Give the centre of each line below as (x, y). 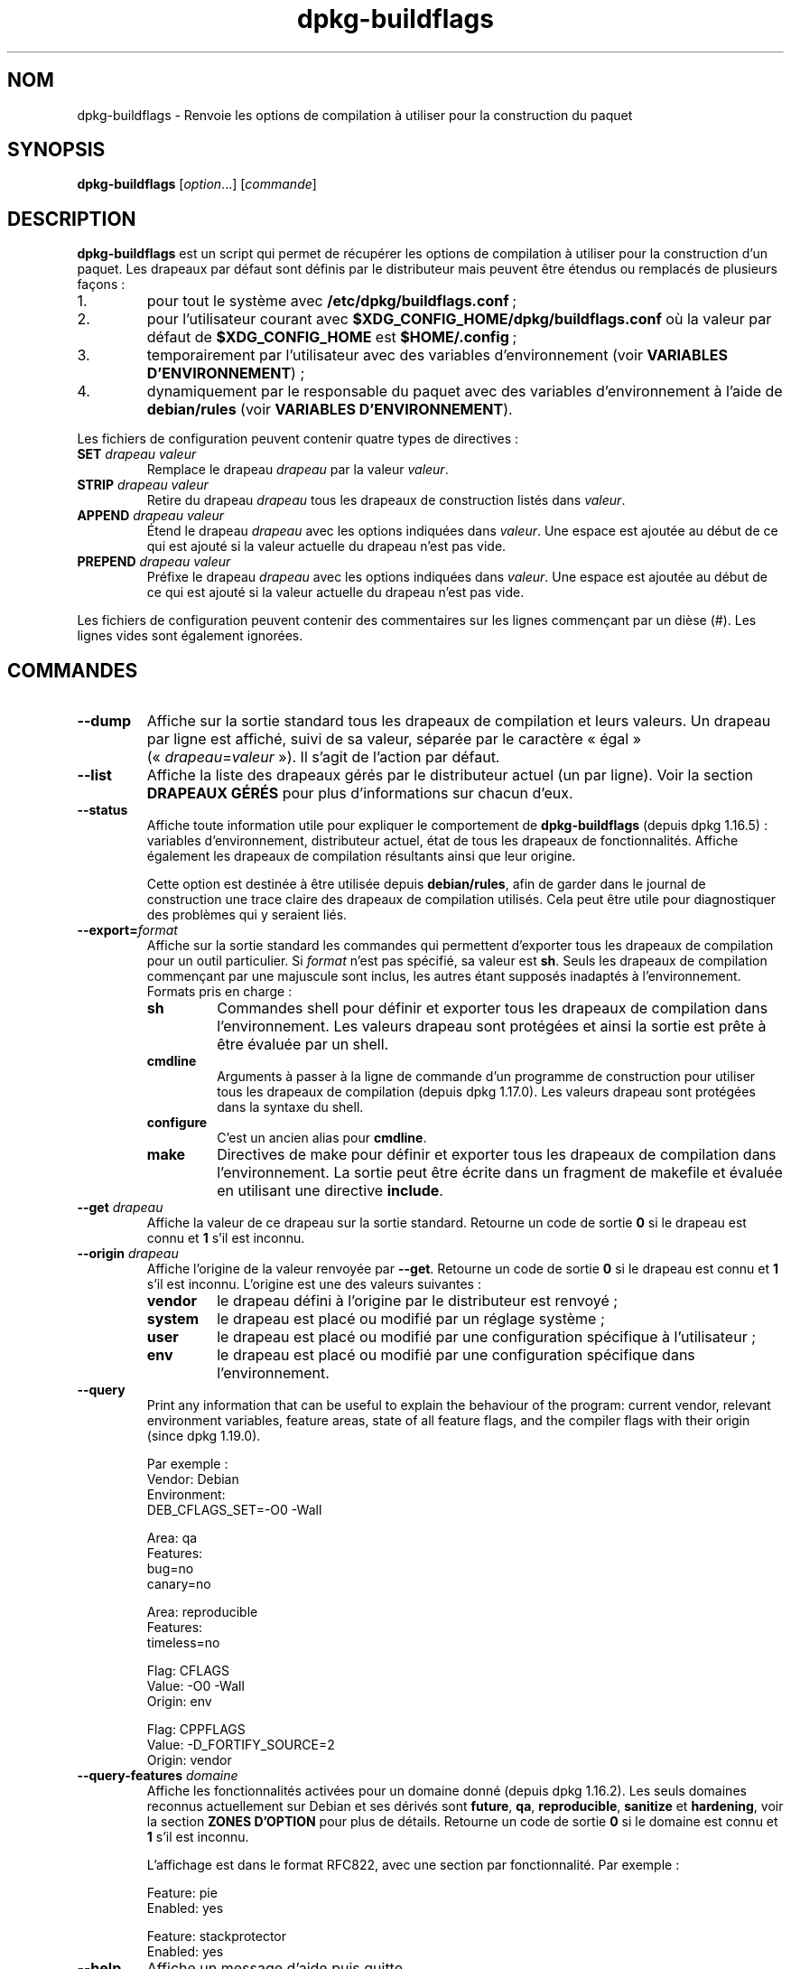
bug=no (170, 1569)
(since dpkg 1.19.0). (204, 1436)
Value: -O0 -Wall (195, 1686)
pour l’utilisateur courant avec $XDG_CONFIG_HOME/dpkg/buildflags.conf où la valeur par (459, 319)
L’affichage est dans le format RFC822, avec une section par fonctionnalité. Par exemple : (413, 1865)
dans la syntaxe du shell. (290, 1107)
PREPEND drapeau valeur (154, 562)
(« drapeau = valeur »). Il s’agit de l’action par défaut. (323, 757)
